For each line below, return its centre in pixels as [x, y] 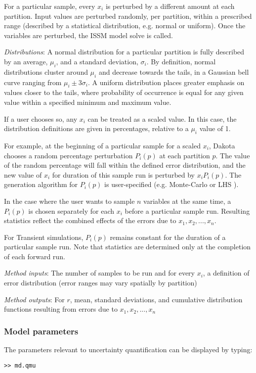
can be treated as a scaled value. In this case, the [162, 118]
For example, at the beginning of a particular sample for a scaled [102, 145]
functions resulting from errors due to [61, 309]
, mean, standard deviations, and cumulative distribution [156, 299]
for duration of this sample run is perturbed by [123, 174]
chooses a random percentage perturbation [68, 155]
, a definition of [226, 273]
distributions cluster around [46, 71]
